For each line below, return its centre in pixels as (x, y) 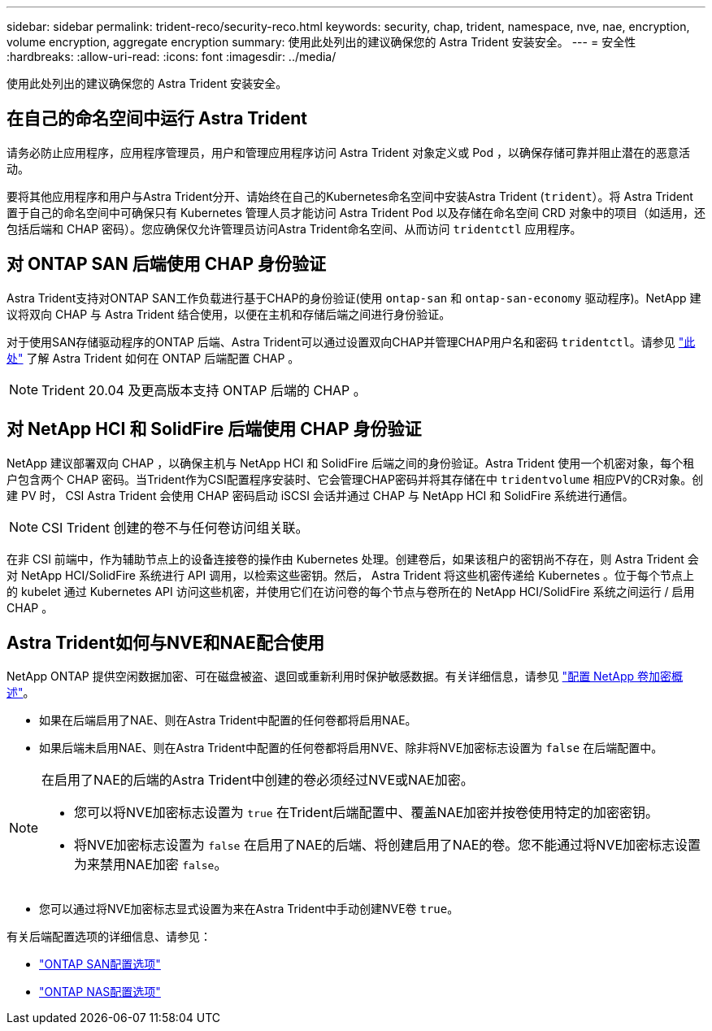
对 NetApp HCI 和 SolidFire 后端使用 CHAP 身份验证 (214, 429)
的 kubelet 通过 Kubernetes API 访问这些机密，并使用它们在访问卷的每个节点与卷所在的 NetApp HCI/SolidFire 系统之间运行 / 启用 (351, 591)
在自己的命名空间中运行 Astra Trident (157, 119)
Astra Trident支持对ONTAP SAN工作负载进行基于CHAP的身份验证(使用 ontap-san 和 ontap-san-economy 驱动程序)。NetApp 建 (354, 298)
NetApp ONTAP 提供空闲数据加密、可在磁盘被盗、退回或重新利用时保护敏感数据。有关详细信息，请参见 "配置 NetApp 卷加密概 (345, 676)
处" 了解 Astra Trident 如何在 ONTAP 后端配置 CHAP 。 (153, 358)
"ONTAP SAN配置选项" (100, 964)
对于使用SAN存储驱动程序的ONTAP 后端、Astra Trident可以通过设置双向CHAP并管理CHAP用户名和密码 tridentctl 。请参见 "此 (351, 341)
